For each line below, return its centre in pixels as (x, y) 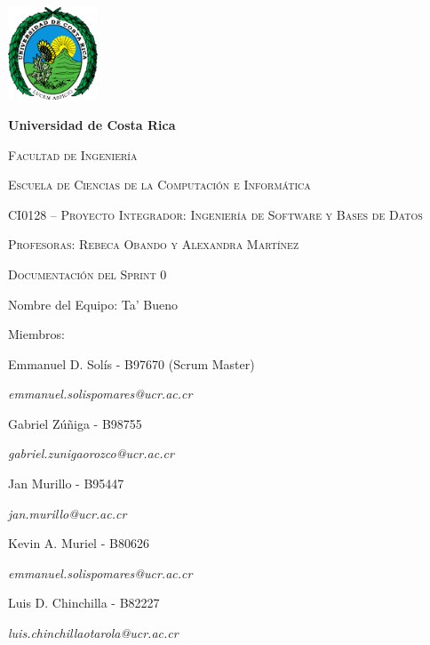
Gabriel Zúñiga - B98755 (75, 423)
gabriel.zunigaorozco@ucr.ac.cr (91, 453)
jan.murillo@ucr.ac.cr (68, 513)
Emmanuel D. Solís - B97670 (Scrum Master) (131, 363)
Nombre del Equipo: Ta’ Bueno (93, 304)
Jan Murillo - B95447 (66, 484)
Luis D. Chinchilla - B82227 (84, 603)
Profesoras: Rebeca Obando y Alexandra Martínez (153, 244)
